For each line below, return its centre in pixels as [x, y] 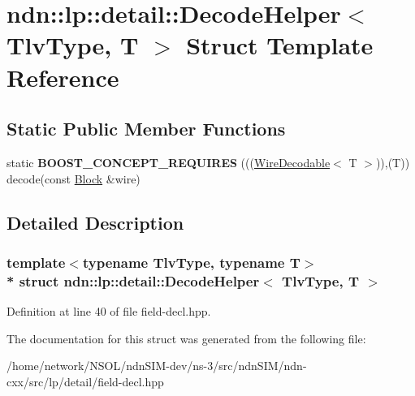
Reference [63, 77]
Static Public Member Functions [146, 129]
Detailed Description [95, 222]
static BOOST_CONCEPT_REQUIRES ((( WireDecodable [169, 162]
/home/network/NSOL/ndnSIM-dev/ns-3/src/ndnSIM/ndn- [157, 366]
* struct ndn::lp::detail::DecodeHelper [133, 280]
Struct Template [280, 45]
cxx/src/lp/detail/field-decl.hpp [85, 381]
